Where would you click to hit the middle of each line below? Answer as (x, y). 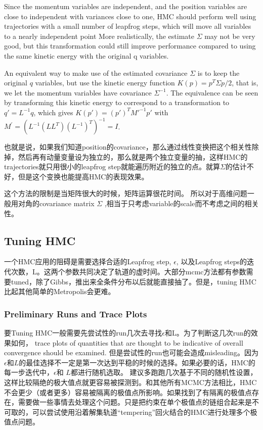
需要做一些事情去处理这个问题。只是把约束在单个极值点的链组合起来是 (135, 402)
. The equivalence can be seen (212, 92)
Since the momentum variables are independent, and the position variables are (126, 6)
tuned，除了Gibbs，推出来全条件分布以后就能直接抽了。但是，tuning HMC (134, 281)
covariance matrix (67, 203)
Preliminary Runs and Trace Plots (76, 314)
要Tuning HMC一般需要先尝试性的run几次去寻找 (83, 332)
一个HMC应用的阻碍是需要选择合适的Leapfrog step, (88, 261)
